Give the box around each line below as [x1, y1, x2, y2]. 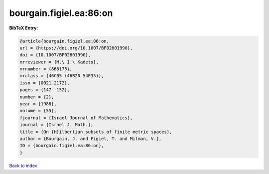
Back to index [9, 163, 37, 169]
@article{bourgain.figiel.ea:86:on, [19, 38, 110, 44]
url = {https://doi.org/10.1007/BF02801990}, [19, 45, 133, 51]
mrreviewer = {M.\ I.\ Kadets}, [19, 59, 99, 65]
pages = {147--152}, [19, 87, 70, 93]
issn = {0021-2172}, [19, 80, 70, 86]
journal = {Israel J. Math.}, [19, 122, 94, 128]
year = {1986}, [19, 101, 57, 107]
